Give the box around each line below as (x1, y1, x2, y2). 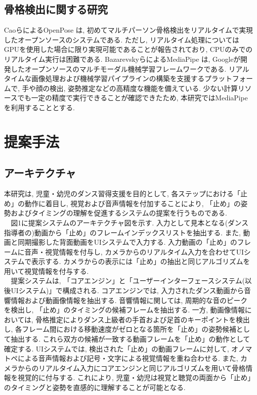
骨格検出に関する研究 (4, 1, 108, 17)
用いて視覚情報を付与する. (4, 265, 89, 276)
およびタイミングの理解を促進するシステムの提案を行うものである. (10, 208, 227, 218)
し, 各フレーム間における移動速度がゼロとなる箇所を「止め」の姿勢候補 (4, 324, 236, 334)
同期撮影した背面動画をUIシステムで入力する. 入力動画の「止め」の (17, 237, 237, 247)
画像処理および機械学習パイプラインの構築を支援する (31, 73, 205, 84)
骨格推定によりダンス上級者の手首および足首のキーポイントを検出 (35, 314, 250, 324)
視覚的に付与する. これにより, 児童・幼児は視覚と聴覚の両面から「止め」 (17, 372, 251, 383)
